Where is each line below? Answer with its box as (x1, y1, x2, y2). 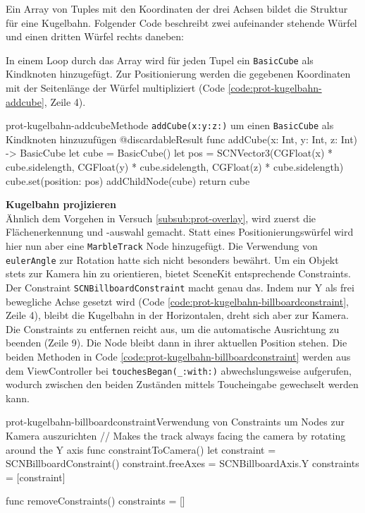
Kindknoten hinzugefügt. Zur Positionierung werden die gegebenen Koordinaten (6, 66, 351, 81)
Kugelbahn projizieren (6, 197, 116, 212)
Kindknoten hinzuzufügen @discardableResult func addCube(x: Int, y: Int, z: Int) (6, 131, 358, 146)
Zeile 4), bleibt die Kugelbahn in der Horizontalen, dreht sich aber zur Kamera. (6, 308, 349, 322)
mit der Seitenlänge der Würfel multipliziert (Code (6, 80, 225, 95)
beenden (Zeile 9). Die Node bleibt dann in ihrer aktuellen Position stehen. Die (6, 335, 347, 350)
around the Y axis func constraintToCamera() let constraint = (6, 442, 276, 457)
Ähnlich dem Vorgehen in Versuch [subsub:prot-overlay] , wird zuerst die (6, 210, 316, 225)
